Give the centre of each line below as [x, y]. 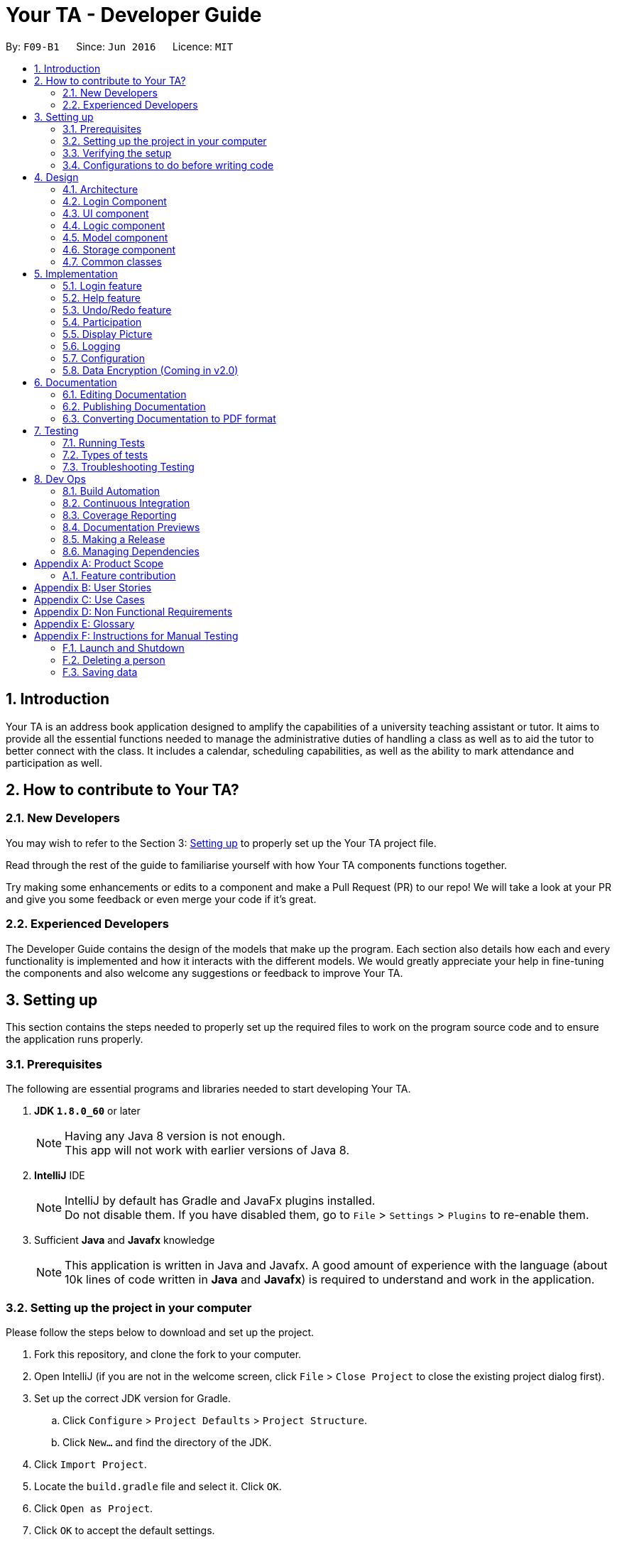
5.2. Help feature [102, 297]
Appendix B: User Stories [93, 587]
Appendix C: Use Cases [89, 599]
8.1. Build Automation [111, 491]
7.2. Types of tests [105, 454]
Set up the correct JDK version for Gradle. [132, 1398]
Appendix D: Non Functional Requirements [133, 611]
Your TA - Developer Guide [134, 15]
